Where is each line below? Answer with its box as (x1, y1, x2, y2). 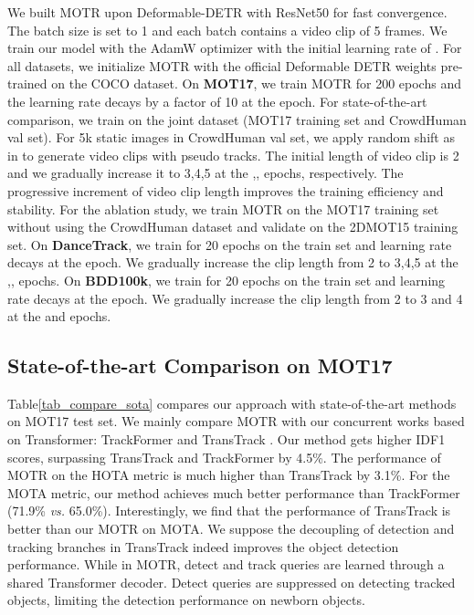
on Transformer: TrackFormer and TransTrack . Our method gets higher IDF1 (7, 430, 446, 449)
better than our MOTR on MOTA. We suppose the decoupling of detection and (7, 519, 455, 538)
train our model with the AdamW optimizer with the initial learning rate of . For (7, 38, 462, 57)
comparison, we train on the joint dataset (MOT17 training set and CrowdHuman (7, 109, 467, 129)
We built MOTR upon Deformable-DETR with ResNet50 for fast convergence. (7, 3, 448, 21)
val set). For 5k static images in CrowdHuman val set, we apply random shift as (7, 128, 455, 147)
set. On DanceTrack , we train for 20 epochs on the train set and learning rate (7, 235, 452, 254)
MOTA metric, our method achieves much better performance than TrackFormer (7, 483, 460, 502)
